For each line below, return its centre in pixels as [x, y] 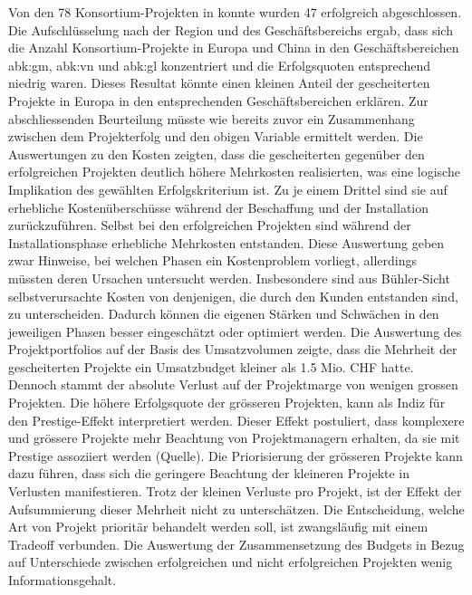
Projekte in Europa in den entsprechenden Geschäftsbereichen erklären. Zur [218, 100]
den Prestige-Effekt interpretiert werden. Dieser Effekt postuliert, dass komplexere [236, 420]
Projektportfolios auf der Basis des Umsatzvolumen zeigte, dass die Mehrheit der [233, 349]
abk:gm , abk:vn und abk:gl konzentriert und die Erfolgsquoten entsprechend [220, 65]
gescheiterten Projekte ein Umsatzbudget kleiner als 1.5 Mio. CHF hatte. [211, 366]
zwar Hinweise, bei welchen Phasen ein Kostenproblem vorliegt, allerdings [212, 260]
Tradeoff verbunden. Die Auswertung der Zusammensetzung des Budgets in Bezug [236, 544]
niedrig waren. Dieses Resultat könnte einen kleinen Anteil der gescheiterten [219, 83]
